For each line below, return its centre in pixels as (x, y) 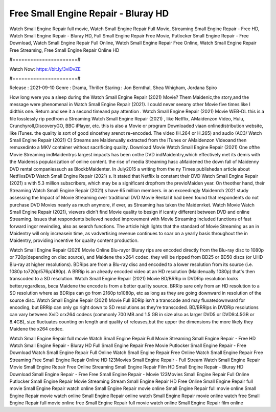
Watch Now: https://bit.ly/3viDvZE (45, 69)
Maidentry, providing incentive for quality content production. (74, 240)
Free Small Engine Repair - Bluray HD (89, 13)
